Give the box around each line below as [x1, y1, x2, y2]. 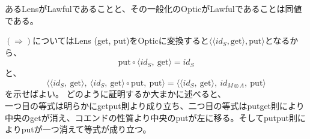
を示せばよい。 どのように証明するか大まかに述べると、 [5, 87, 226, 100]
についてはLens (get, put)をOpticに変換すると [32, 34, 209, 47]
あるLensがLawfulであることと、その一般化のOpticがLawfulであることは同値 [5, 2, 302, 14]
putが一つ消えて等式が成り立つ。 [21, 123, 151, 135]
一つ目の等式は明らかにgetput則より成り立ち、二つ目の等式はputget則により [5, 99, 305, 112]
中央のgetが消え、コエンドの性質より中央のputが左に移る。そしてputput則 [5, 111, 298, 123]
